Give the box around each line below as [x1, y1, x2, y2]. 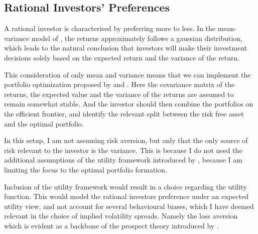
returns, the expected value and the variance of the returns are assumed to [4, 88, 234, 99]
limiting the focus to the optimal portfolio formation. [4, 164, 167, 174]
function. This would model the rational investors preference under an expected [4, 191, 248, 201]
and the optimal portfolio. [4, 118, 84, 128]
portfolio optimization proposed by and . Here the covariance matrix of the [4, 79, 235, 89]
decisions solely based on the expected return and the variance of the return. [4, 52, 240, 62]
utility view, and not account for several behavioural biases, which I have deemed [4, 200, 254, 211]
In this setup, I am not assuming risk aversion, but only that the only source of [4, 135, 248, 145]
